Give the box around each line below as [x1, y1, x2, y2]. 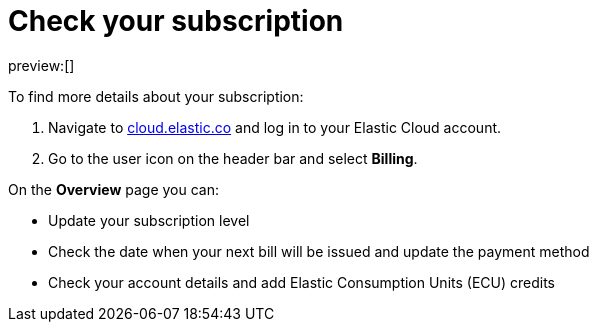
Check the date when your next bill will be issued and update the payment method [48, 242, 590, 260]
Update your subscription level [48, 211, 250, 229]
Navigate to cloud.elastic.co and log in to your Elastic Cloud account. [48, 118, 502, 136]
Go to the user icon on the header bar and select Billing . [48, 149, 418, 167]
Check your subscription [8, 4, 344, 38]
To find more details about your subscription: [8, 87, 304, 105]
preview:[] [8, 56, 75, 74]
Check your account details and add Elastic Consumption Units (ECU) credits [48, 273, 556, 291]
